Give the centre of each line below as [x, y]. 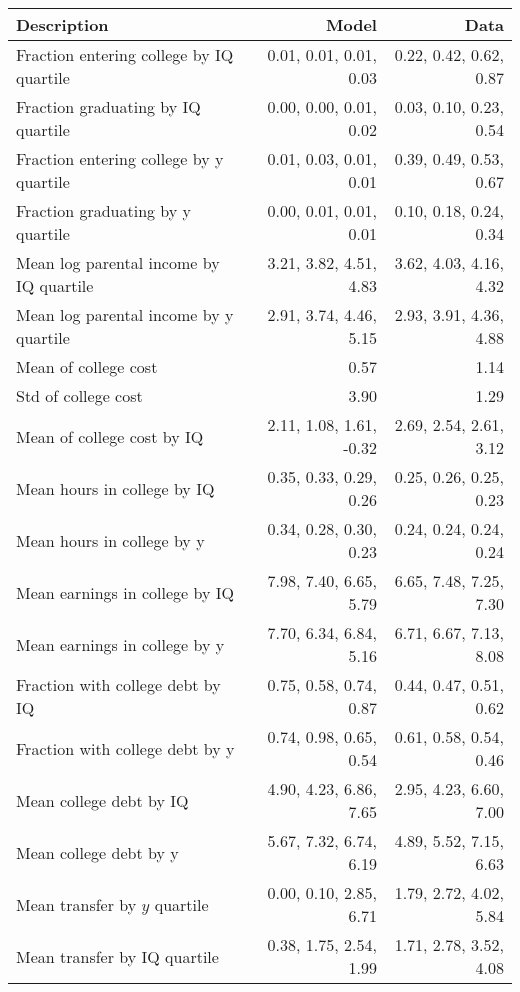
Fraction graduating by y [104, 210]
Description [62, 24]
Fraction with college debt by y [125, 748]
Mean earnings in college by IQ [125, 592]
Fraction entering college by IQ [125, 54]
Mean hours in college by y [110, 540]
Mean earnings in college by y [120, 644]
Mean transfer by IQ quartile [117, 956]
